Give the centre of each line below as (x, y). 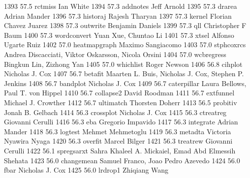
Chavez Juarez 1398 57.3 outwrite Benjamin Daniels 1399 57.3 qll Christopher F (125, 25)
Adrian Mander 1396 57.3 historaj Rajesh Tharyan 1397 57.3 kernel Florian (118, 15)
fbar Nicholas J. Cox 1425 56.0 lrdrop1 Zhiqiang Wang (86, 170)
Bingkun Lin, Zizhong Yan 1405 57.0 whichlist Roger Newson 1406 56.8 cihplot (123, 64)
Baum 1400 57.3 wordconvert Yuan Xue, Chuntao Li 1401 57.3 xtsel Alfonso (119, 35)
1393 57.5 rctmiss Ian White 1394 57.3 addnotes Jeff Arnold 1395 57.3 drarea (121, 6)
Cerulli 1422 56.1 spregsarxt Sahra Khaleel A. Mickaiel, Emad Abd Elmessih (120, 150)
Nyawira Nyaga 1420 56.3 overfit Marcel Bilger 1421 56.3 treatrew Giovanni (118, 141)
